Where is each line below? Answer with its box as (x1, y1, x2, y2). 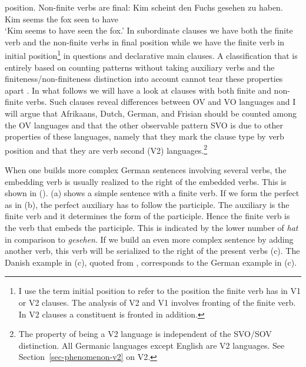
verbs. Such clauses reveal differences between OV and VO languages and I (25, 95, 296, 108)
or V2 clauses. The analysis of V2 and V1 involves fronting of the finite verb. (18, 296, 296, 308)
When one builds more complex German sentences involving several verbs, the (5, 164, 287, 176)
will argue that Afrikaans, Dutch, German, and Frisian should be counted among (5, 107, 297, 119)
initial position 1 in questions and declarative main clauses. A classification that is (5, 48, 298, 62)
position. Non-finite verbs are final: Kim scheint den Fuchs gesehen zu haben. (5, 1, 283, 13)
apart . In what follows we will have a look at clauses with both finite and (5, 84, 271, 96)
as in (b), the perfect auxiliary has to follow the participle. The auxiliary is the (5, 198, 290, 210)
